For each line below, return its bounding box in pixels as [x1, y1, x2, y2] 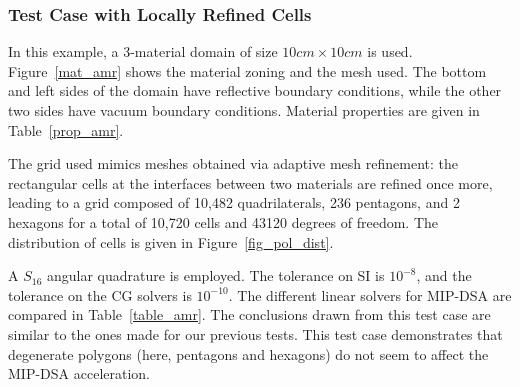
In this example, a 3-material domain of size [8, 41, 278, 62]
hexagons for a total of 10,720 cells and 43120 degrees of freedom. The [8, 211, 439, 232]
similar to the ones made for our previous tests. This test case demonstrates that [8, 323, 503, 344]
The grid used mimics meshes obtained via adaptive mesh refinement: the [8, 153, 458, 174]
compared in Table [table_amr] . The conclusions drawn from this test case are [8, 304, 491, 325]
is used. [367, 41, 413, 62]
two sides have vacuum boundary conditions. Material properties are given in [8, 100, 480, 120]
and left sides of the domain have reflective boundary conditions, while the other [8, 80, 502, 101]
